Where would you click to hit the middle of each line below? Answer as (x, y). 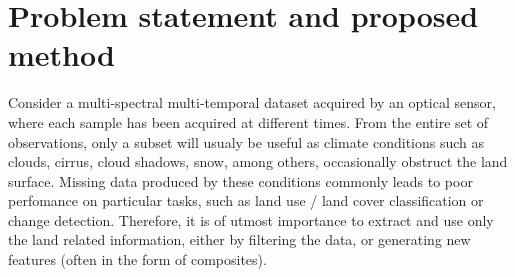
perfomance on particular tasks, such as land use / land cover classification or (246, 200)
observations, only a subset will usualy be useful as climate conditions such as (246, 141)
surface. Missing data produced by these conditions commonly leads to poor (240, 180)
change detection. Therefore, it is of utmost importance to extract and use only (251, 219)
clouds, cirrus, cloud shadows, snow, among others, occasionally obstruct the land (258, 161)
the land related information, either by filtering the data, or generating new (239, 239)
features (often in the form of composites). (137, 259)
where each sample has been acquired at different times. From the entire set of (248, 121)
